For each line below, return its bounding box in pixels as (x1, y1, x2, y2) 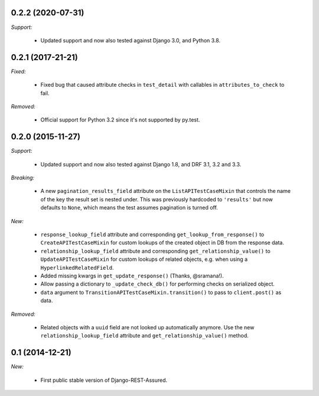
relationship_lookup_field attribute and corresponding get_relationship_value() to (40, 247, 271, 254)
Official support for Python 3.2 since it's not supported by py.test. (40, 116, 200, 123)
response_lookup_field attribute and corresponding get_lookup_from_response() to (40, 231, 265, 238)
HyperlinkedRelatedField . (40, 264, 114, 271)
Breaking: (11, 174, 35, 181)
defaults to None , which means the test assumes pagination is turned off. (40, 204, 218, 211)
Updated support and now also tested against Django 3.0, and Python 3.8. (40, 37, 221, 44)
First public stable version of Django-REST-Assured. (40, 377, 168, 384)
